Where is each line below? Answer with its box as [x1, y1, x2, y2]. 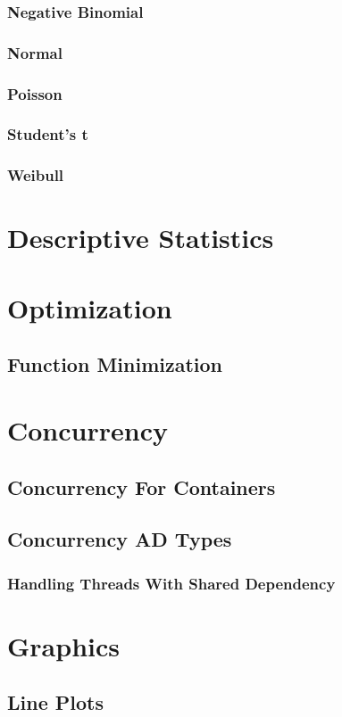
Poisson [7, 82, 63, 104]
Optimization [7, 289, 172, 326]
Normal [7, 41, 63, 63]
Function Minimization [7, 350, 222, 378]
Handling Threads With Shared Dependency [7, 572, 336, 594]
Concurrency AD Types [7, 525, 232, 553]
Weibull [7, 164, 64, 186]
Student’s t [7, 123, 88, 145]
